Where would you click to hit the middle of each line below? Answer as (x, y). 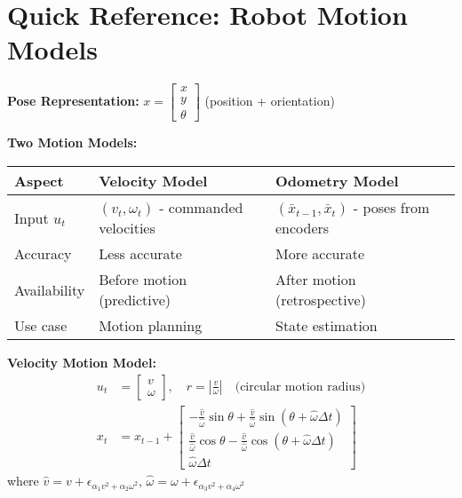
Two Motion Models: (72, 142)
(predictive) (135, 300)
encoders (302, 228)
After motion (315, 279)
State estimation (326, 325)
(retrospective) (320, 300)
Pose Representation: (73, 101)
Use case (41, 325)
